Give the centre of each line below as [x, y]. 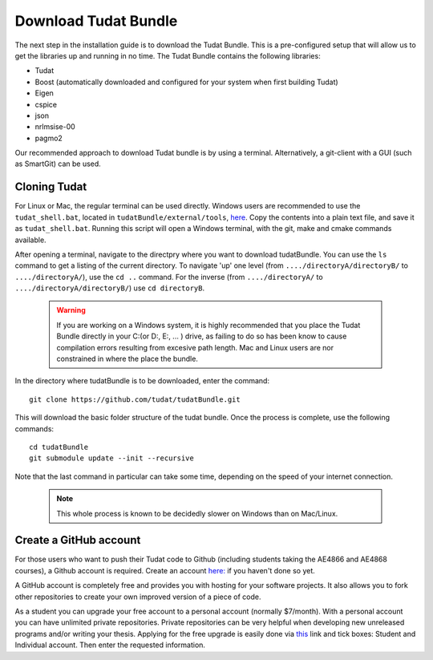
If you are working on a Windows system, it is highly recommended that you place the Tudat [208, 325]
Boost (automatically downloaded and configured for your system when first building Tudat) [186, 82]
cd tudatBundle [59, 447]
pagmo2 [49, 138]
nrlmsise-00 [55, 127]
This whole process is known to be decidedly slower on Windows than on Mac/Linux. [197, 513]
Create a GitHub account [78, 540]
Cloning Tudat [51, 187]
